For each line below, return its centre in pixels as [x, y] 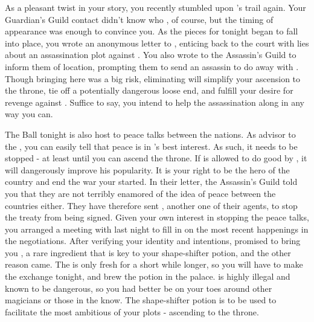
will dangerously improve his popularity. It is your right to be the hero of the [147, 169]
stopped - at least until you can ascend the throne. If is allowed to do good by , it [156, 158]
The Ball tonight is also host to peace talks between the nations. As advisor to [150, 134]
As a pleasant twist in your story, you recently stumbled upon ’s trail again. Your [155, 7]
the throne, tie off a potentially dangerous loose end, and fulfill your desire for [149, 90]
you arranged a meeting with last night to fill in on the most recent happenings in [157, 229]
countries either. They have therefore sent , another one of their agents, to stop [151, 205]
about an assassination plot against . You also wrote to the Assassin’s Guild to [151, 55]
